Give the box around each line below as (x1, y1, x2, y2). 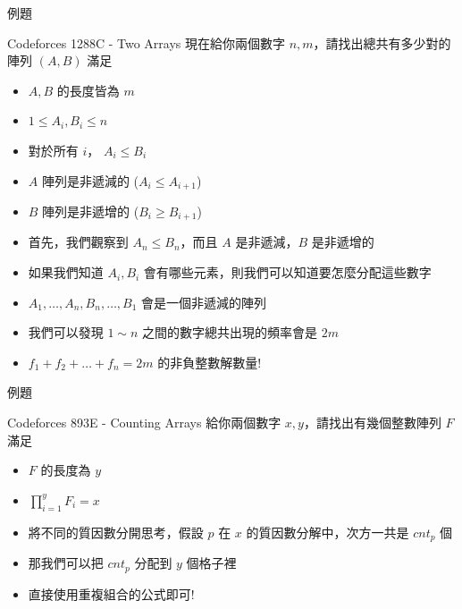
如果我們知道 (28, 263, 104, 282)
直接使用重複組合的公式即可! (28, 584, 195, 603)
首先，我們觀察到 (28, 233, 129, 251)
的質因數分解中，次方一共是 (246, 522, 409, 541)
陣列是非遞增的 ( (42, 202, 139, 221)
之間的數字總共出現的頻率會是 (142, 323, 318, 342)
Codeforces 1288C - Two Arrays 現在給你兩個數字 (7, 33, 285, 52)
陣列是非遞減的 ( (41, 171, 139, 190)
